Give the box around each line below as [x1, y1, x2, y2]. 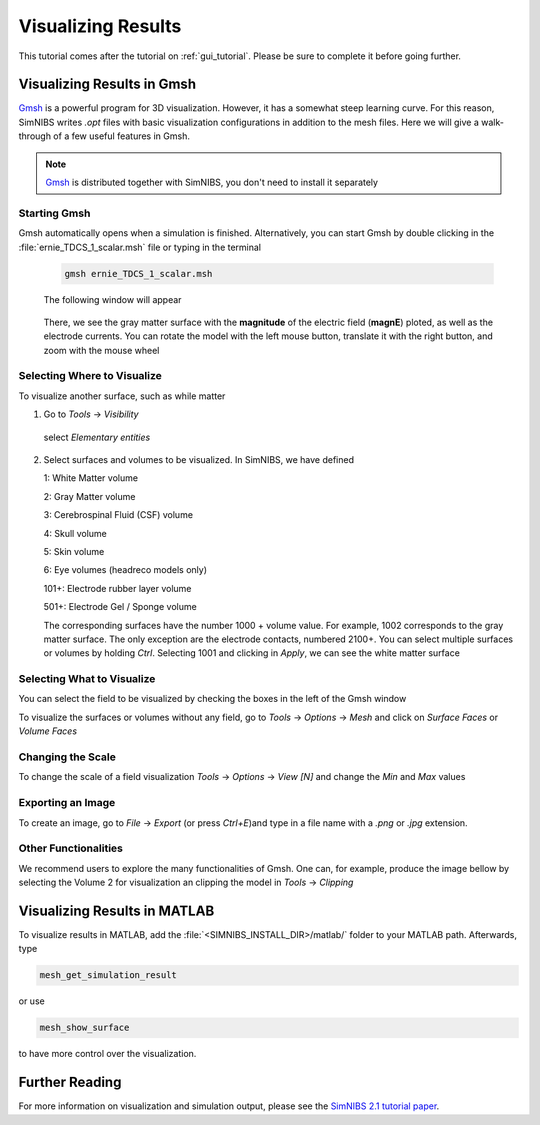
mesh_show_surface [39, 1022, 130, 1034]
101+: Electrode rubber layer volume [43, 582, 192, 594]
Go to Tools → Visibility [43, 408, 139, 420]
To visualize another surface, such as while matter [18, 390, 226, 402]
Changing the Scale [18, 750, 117, 764]
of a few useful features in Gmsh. [53, 130, 190, 142]
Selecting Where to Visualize [18, 369, 162, 383]
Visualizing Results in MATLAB [18, 902, 215, 919]
